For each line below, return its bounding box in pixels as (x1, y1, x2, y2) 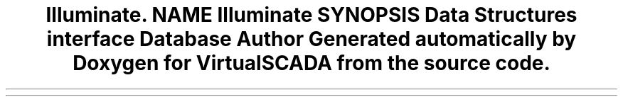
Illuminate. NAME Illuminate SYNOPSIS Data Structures (46, 3, 577, 27)
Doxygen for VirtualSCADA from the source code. (73, 51, 550, 75)
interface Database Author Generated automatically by (46, 27, 577, 51)
